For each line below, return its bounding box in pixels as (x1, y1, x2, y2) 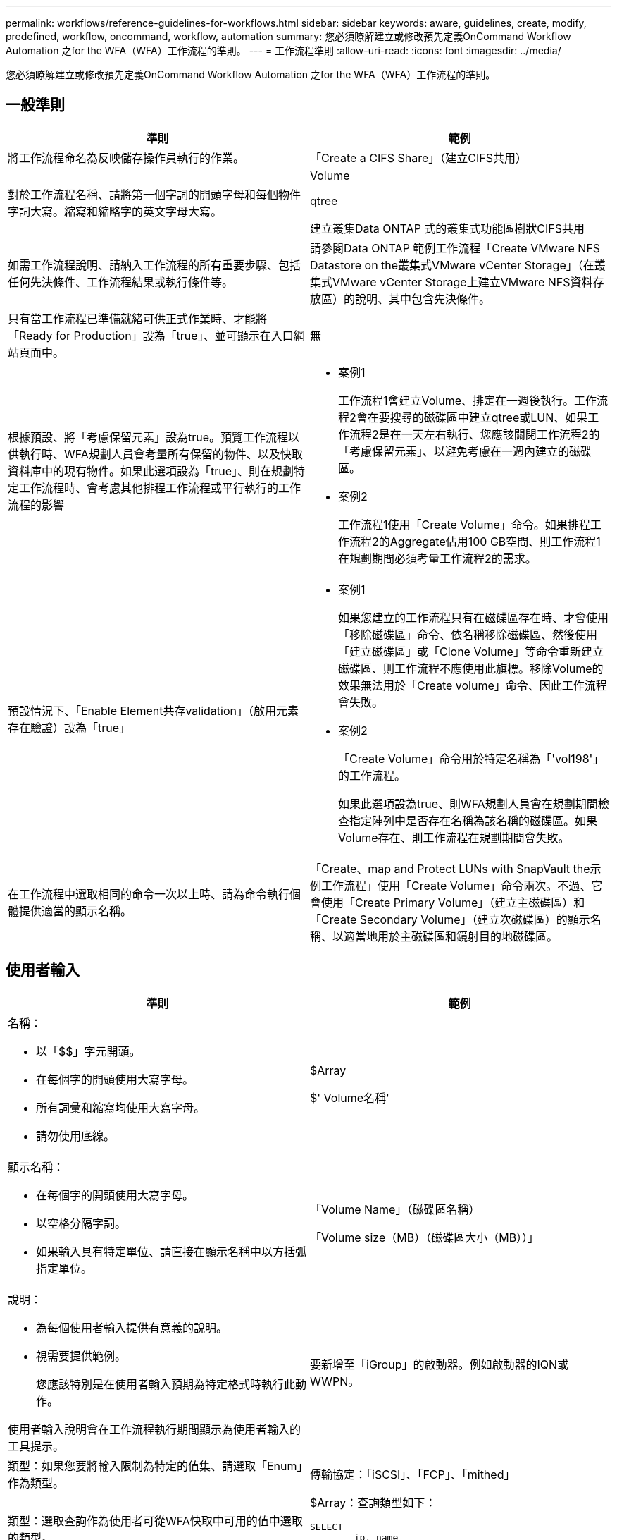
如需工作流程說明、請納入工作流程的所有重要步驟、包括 (8, 257, 301, 272)
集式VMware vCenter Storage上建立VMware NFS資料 (310, 274, 593, 289)
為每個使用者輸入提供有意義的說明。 (36, 1320, 228, 1335)
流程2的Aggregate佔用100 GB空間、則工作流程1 (349, 534, 601, 549)
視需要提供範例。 (36, 1348, 127, 1363)
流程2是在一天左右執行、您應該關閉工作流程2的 (349, 427, 600, 441)
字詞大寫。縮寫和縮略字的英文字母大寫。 (8, 204, 223, 219)
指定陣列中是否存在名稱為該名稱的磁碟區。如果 (349, 813, 598, 828)
